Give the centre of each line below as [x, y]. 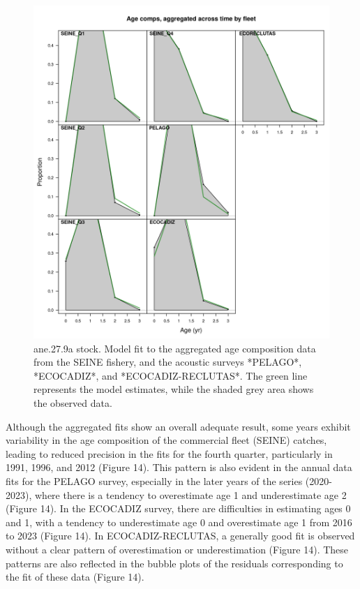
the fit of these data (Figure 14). [75, 577]
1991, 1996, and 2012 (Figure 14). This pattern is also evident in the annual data [179, 467]
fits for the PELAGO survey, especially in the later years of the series [154, 481]
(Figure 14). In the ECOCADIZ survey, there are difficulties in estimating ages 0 [178, 508]
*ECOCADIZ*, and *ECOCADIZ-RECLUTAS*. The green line [171, 375]
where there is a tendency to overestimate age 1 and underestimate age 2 [190, 494]
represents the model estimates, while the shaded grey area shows [174, 389]
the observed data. [73, 403]
